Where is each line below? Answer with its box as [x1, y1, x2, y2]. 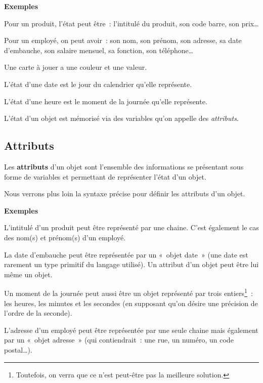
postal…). [4, 344, 32, 355]
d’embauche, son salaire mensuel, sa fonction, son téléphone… [4, 45, 194, 55]
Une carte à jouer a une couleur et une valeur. [4, 62, 147, 72]
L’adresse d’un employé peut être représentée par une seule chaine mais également [4, 324, 258, 335]
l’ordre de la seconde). [4, 308, 72, 318]
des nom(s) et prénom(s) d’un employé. [4, 232, 126, 242]
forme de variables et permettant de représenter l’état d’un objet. [4, 171, 206, 182]
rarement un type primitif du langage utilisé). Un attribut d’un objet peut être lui [4, 259, 259, 270]
